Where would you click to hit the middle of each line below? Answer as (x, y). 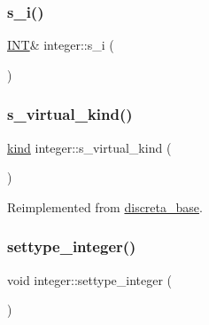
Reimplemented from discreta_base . (105, 206)
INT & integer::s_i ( (61, 45)
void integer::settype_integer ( (90, 279)
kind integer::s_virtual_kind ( (89, 147)
